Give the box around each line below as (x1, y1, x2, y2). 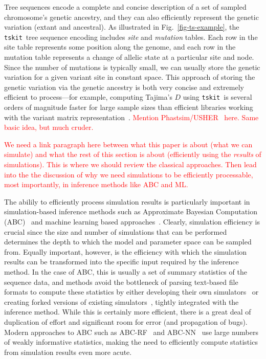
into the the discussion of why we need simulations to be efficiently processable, (4, 169, 253, 179)
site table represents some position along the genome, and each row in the (4, 41, 236, 52)
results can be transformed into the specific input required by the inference (4, 256, 239, 267)
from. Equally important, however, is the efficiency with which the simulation (4, 246, 247, 257)
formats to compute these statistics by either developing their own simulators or (4, 286, 259, 297)
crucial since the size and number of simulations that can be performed (4, 226, 227, 237)
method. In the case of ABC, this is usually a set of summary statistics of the (4, 266, 247, 277)
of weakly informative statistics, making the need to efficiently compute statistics (4, 336, 258, 347)
